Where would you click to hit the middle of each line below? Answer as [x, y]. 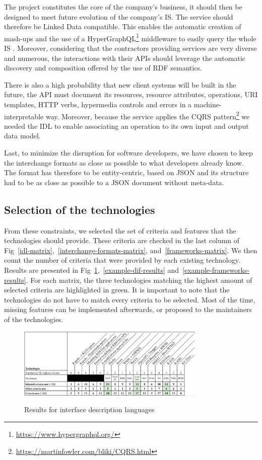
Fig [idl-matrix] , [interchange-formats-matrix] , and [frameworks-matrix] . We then [131, 250]
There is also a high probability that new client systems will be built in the [120, 84]
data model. [22, 136]
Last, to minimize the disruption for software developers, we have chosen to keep [128, 153]
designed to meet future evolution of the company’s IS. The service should [119, 16]
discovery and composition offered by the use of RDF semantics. [103, 68]
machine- [208, 104]
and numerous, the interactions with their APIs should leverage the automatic [125, 58]
